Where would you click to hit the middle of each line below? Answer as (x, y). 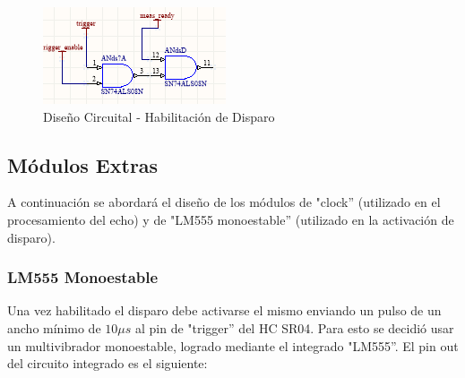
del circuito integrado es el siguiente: (108, 363)
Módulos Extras (83, 164)
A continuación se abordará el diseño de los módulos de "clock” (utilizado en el (224, 202)
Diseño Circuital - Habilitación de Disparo (159, 116)
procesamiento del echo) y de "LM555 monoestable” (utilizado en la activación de (231, 219)
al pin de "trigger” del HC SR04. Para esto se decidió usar (294, 327)
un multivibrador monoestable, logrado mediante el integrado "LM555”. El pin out (233, 345)
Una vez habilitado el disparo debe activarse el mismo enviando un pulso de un (224, 310)
